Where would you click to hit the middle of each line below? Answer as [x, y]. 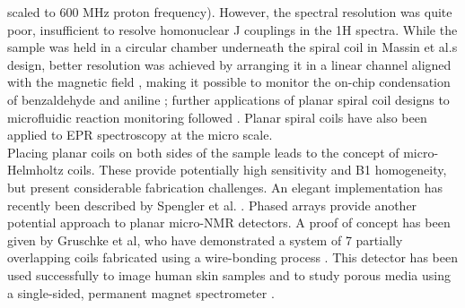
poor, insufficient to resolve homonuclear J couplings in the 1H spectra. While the [232, 29]
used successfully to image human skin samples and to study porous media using [229, 274]
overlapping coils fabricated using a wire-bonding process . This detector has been [232, 257]
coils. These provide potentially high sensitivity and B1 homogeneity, [257, 170]
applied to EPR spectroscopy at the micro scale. [140, 135]
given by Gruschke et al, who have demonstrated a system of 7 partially [205, 240]
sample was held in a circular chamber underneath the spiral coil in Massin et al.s [232, 47]
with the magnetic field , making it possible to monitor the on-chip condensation [229, 82]
